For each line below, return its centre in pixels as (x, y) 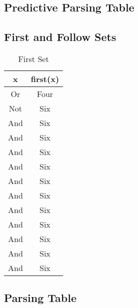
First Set (33, 58)
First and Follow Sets (60, 37)
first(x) (45, 78)
